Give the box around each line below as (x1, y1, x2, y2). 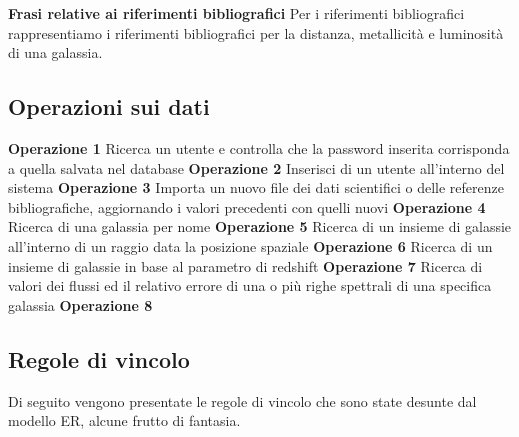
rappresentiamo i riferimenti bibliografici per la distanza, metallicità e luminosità (8, 22, 504, 43)
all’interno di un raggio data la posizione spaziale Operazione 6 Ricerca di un (8, 235, 493, 256)
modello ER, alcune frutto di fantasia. (8, 410, 241, 431)
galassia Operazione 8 (8, 294, 153, 315)
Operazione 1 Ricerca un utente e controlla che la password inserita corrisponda (8, 137, 510, 158)
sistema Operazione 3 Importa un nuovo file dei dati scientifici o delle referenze (8, 177, 504, 198)
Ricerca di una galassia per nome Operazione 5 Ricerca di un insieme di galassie (8, 216, 512, 237)
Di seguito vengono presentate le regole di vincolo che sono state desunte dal (8, 390, 477, 411)
